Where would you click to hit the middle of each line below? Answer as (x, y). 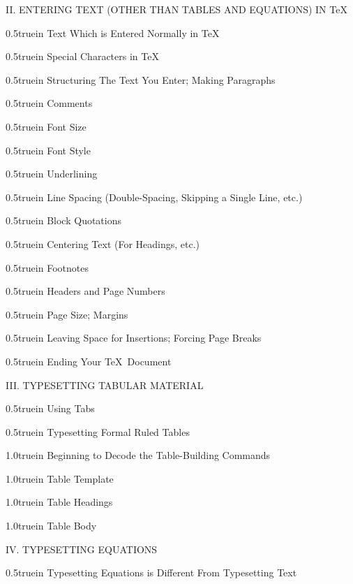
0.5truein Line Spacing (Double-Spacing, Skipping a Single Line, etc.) (154, 197)
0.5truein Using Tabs (50, 408)
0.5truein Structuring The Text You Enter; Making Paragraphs (141, 79)
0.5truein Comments (49, 103)
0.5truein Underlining (52, 174)
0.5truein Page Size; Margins (67, 314)
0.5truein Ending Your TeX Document (89, 361)
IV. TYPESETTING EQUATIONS (82, 549)
